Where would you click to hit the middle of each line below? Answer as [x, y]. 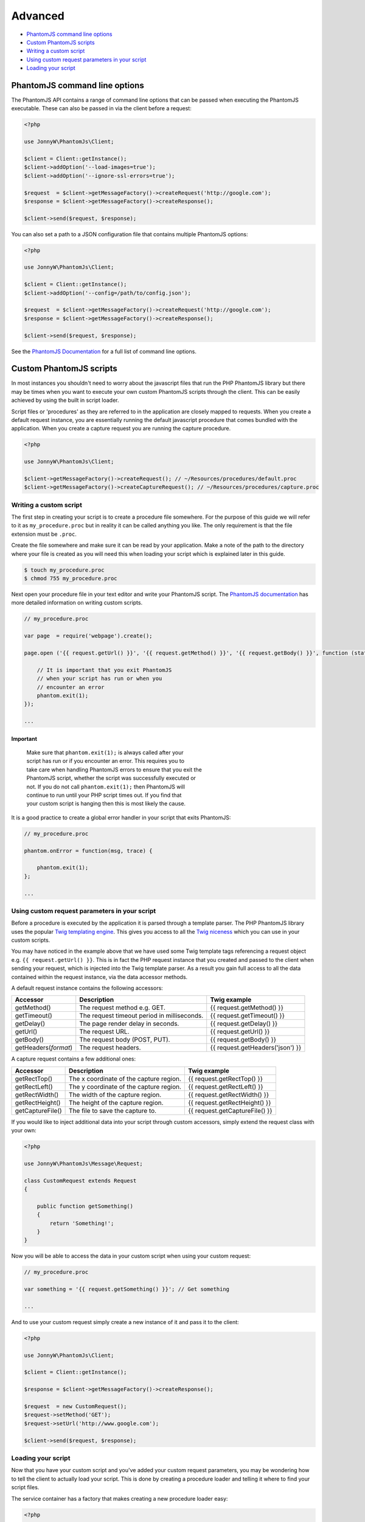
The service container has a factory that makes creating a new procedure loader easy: [120, 1498]
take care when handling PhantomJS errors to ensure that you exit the [114, 770]
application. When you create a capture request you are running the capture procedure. [121, 429]
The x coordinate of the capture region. [125, 1079]
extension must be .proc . [44, 534]
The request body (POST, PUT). [125, 1040]
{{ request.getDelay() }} [244, 1024]
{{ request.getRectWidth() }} [229, 1095]
